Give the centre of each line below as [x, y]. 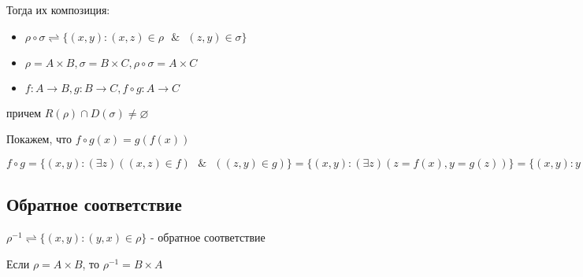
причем [24, 112]
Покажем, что [39, 139]
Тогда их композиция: [58, 9]
